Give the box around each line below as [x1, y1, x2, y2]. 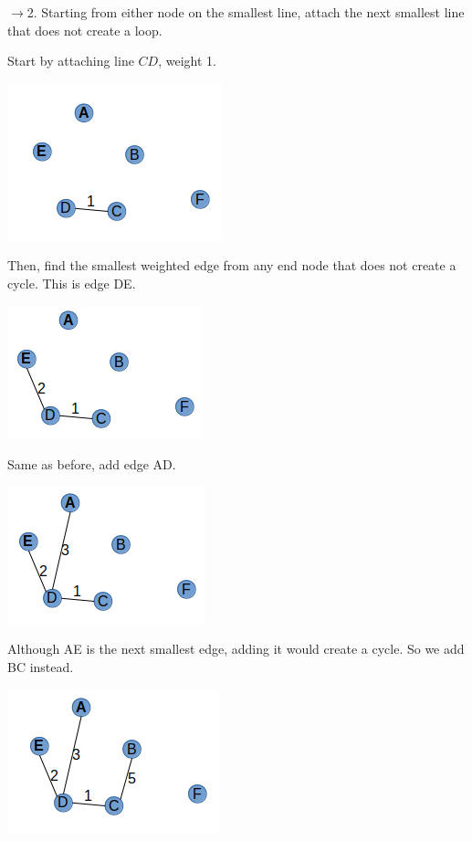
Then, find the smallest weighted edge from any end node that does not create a [7, 256, 456, 275]
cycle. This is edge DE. [7, 273, 136, 292]
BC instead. [7, 657, 74, 676]
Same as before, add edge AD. [7, 455, 176, 474]
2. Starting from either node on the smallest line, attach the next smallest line [26, 3, 465, 21]
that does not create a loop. [7, 20, 163, 39]
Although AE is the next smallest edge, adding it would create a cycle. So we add [7, 639, 465, 658]
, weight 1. [158, 51, 216, 70]
